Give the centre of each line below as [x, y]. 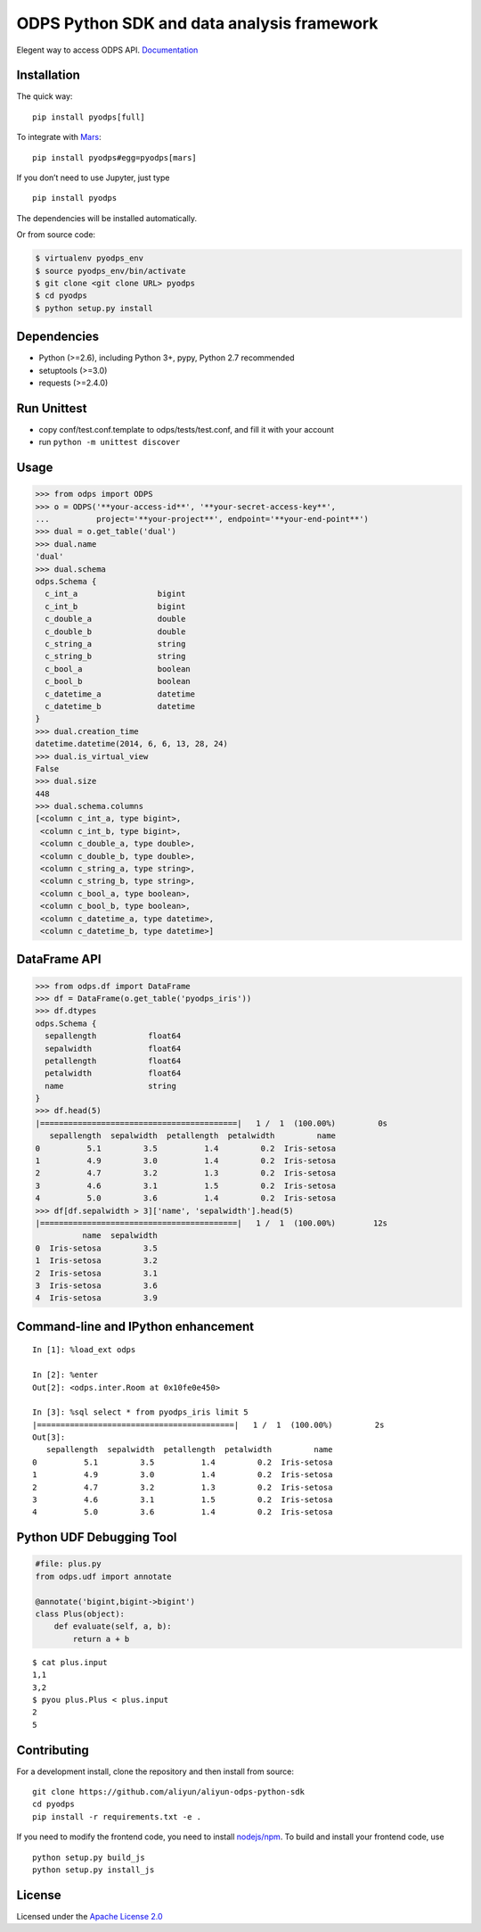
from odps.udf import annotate [104, 1576]
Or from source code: [56, 235]
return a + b [101, 1639]
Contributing [53, 1750]
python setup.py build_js [89, 1857]
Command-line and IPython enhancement [135, 1326]
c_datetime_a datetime [120, 694]
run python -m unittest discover [110, 442]
